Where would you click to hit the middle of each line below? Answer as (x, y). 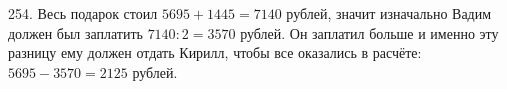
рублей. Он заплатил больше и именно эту (369, 32)
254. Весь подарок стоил (83, 13)
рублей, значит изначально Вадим (389, 13)
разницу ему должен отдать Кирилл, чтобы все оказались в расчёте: (215, 52)
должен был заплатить (75, 32)
